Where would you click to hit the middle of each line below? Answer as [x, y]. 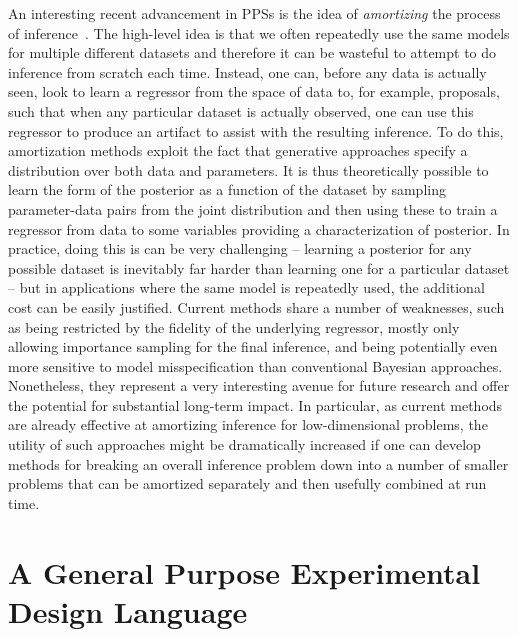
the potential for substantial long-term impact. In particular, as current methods [255, 404]
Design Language [128, 610]
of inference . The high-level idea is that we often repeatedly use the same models [259, 32]
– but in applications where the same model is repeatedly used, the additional [246, 287]
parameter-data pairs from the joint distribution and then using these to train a [253, 208]
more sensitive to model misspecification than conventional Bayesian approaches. [255, 365]
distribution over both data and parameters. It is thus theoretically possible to [248, 169]
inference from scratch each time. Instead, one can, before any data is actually [247, 71]
